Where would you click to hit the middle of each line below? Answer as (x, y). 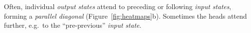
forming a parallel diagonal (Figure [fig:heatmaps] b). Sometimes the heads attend (125, 16)
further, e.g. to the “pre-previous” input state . (73, 25)
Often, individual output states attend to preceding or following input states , (118, 6)
